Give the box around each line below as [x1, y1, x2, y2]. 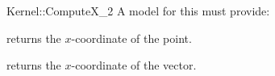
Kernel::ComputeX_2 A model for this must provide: [6, 2, 270, 19]
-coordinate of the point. [71, 29, 192, 46]
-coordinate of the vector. [71, 57, 197, 74]
